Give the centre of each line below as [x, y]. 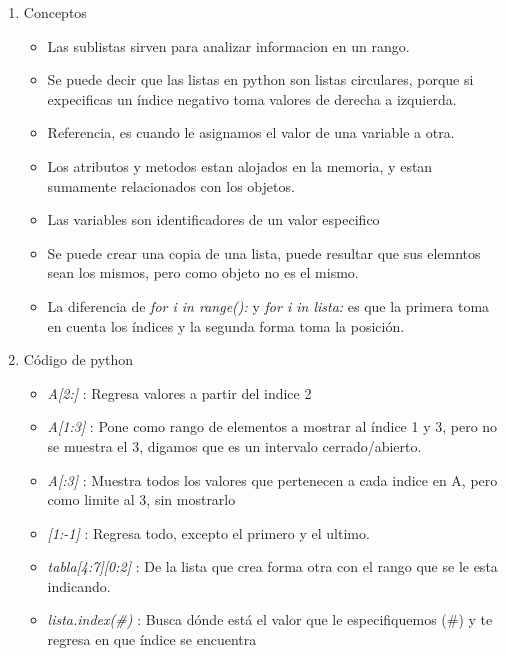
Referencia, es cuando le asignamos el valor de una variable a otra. [251, 132]
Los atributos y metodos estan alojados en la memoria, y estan [240, 165]
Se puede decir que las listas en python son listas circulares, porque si [260, 79]
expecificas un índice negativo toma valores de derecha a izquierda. [252, 98]
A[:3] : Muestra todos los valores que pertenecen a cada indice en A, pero [272, 479]
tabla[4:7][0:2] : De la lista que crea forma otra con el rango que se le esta [272, 566]
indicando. [79, 585]
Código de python [78, 359]
